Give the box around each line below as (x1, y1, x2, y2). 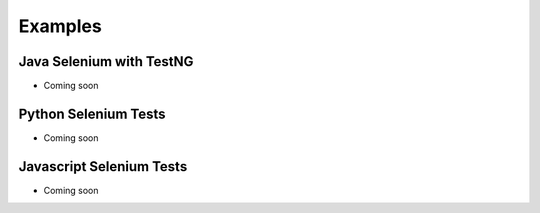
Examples (18, 15, 102, 37)
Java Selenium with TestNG (18, 53, 194, 70)
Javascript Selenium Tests (18, 158, 188, 175)
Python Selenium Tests (18, 105, 166, 122)
